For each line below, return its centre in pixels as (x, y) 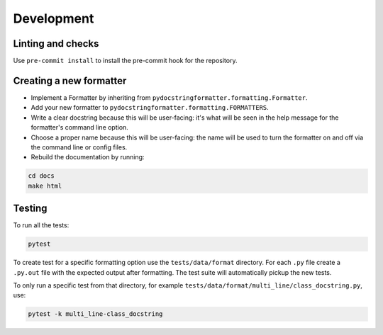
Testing (30, 209)
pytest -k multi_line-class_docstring (95, 314)
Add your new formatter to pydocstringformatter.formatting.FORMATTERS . (150, 108)
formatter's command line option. (80, 127)
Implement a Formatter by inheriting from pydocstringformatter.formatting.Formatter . (169, 97)
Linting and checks (56, 44)
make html (45, 186)
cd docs (41, 176)
